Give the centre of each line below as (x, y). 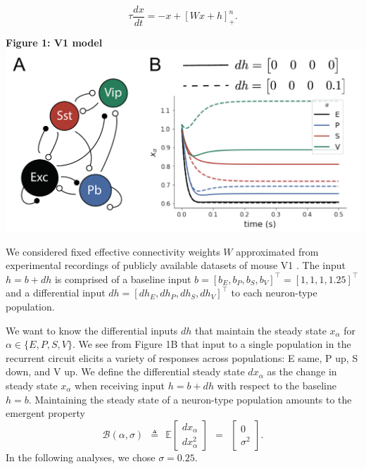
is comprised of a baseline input (123, 279)
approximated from (277, 251)
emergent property (45, 413)
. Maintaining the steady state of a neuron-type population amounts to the (190, 399)
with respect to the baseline (277, 385)
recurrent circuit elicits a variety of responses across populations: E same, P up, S (182, 357)
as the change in (302, 371)
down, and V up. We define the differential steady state (125, 371)
